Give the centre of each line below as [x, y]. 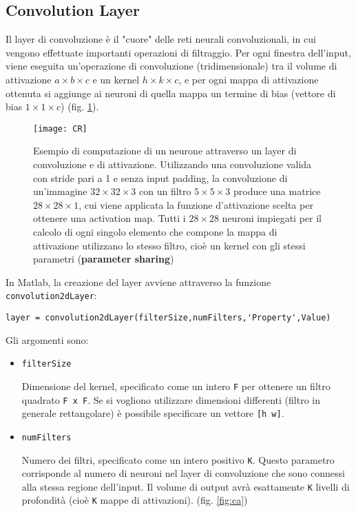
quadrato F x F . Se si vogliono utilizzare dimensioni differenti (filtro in [171, 399]
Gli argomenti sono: [47, 339]
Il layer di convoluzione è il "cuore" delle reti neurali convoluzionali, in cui [161, 39]
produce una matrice [277, 191]
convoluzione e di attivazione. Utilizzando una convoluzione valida [172, 164]
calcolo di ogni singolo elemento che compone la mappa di [155, 231]
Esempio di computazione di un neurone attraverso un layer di [165, 151]
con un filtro [165, 191]
